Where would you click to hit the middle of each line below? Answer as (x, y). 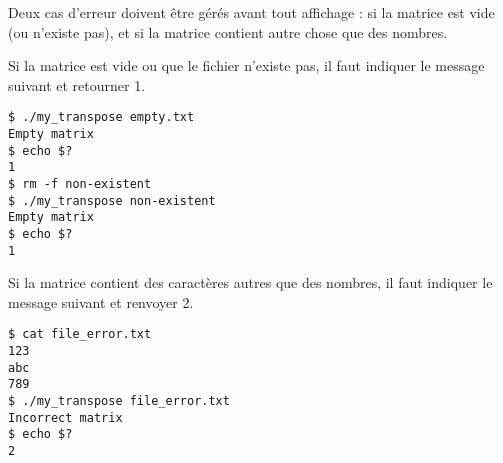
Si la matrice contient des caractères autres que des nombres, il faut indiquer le (250, 282)
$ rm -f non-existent (80, 184)
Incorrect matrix (65, 417)
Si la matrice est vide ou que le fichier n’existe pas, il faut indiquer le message (246, 65)
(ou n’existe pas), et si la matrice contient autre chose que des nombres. (228, 31)
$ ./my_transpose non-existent (112, 200)
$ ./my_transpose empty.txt (101, 117)
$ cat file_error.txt (80, 334)
